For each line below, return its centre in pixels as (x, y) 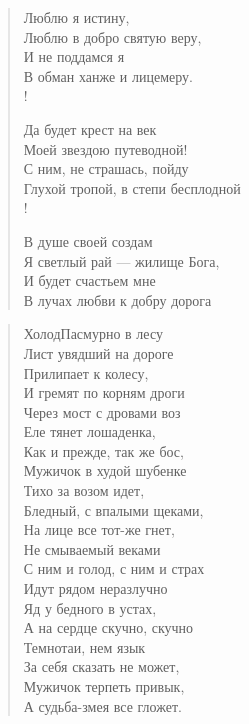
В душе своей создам (88, 240)
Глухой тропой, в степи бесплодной (132, 187)
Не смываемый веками (92, 548)
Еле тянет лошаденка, (89, 431)
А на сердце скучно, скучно (108, 627)
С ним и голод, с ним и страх (114, 568)
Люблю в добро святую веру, (112, 36)
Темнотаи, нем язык (84, 646)
